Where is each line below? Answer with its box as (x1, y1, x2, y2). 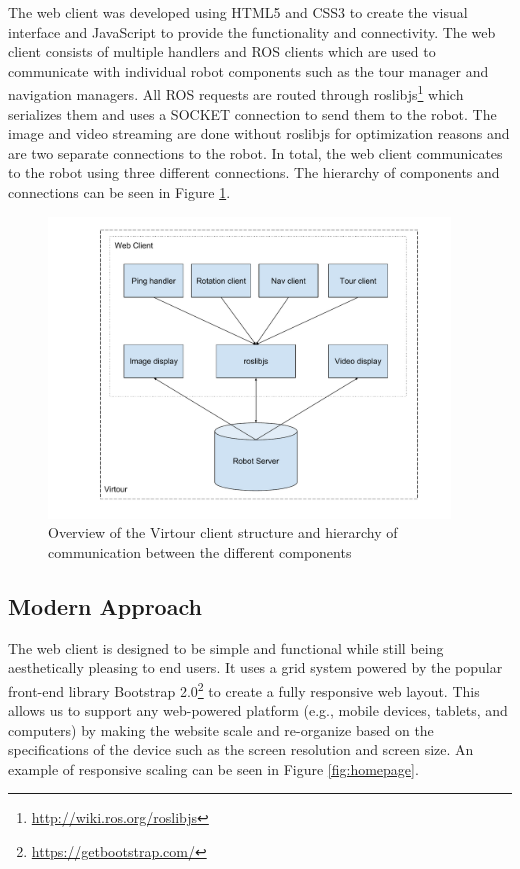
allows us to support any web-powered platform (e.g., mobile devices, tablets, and (8, 700, 508, 721)
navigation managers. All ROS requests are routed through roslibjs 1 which (8, 81, 464, 105)
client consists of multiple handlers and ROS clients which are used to (8, 41, 436, 62)
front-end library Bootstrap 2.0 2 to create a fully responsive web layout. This (8, 677, 480, 701)
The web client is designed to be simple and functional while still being (8, 637, 444, 658)
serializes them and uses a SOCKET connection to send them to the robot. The (8, 103, 497, 124)
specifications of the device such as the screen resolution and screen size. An (8, 739, 474, 760)
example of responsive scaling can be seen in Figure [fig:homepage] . (8, 758, 419, 779)
